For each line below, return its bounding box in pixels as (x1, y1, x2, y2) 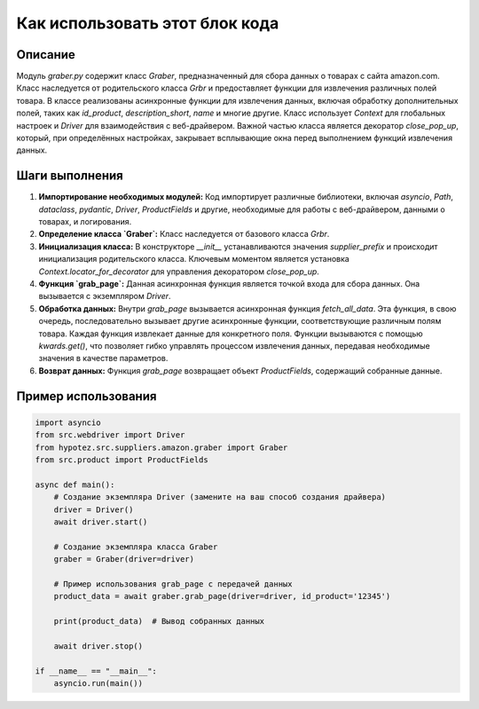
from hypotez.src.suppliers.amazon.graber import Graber (35, 442, 288, 453)
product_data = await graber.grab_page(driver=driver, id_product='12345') (53, 591, 391, 602)
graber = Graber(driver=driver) (53, 555, 195, 564)
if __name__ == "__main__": (35, 666, 157, 676)
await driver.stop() (53, 641, 144, 651)
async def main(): (35, 479, 115, 490)
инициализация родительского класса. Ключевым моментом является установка (38, 254, 349, 264)
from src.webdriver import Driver (35, 430, 185, 440)
